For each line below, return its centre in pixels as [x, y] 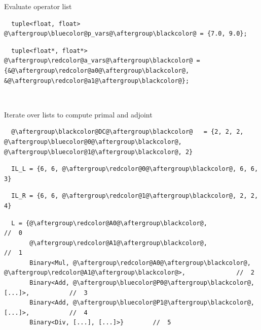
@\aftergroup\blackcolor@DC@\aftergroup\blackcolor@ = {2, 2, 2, [127, 132]
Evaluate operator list [38, 6]
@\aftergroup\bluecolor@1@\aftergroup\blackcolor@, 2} [99, 152]
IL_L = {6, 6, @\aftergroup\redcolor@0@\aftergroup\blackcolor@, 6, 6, [135, 169]
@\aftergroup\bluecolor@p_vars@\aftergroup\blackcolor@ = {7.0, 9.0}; [126, 34]
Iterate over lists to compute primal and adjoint [78, 114]
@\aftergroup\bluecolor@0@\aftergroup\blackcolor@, [93, 142]
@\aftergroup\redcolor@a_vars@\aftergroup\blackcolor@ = [102, 61]
